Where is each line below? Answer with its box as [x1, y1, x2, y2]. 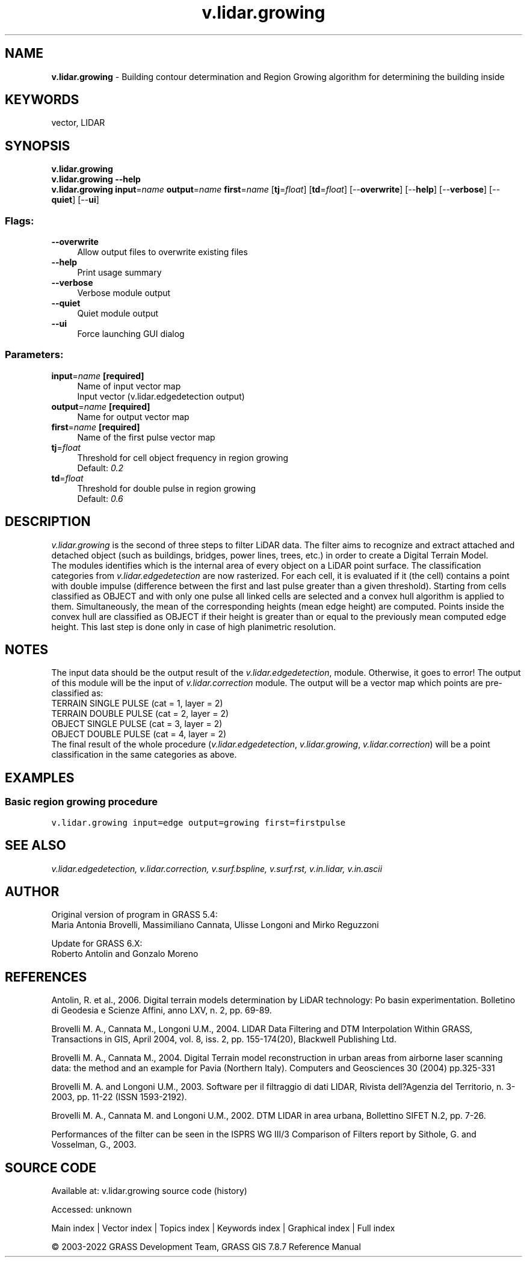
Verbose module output [77, 288, 171, 298]
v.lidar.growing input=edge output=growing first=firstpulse [51, 817, 346, 827]
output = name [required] [51, 401, 150, 412]
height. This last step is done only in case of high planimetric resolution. [51, 621, 336, 632]
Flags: [5, 214, 34, 227]
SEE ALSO [5, 838, 66, 853]
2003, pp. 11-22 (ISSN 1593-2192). [51, 1092, 187, 1103]
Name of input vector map [77, 380, 181, 391]
